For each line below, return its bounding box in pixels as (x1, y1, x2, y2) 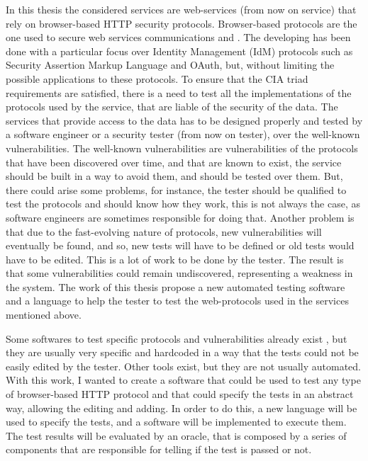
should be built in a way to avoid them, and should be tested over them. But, (6, 169, 343, 183)
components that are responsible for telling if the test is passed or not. (6, 442, 312, 457)
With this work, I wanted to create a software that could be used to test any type (6, 372, 361, 387)
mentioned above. (6, 307, 82, 322)
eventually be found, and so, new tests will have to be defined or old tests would (6, 238, 355, 253)
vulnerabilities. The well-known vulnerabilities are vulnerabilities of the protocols (6, 140, 358, 155)
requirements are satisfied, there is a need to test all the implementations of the (6, 85, 352, 100)
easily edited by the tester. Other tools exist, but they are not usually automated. (6, 358, 362, 373)
